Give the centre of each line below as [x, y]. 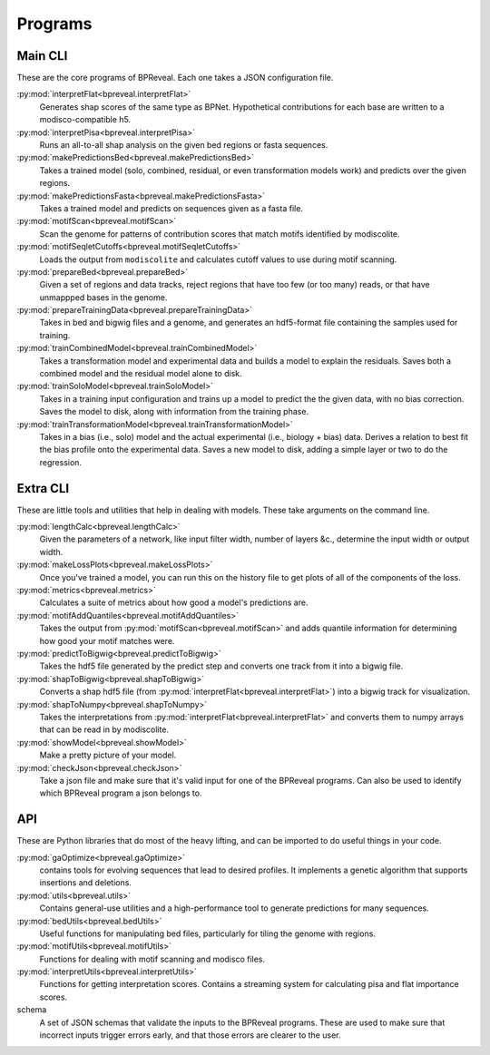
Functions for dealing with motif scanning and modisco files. [152, 959]
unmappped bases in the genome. [103, 297]
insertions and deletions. [85, 883]
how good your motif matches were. [107, 640]
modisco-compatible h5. [85, 120]
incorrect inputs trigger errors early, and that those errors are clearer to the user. [190, 1035]
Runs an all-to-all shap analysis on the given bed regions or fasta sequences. [184, 145]
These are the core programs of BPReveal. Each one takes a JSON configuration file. [175, 78]
